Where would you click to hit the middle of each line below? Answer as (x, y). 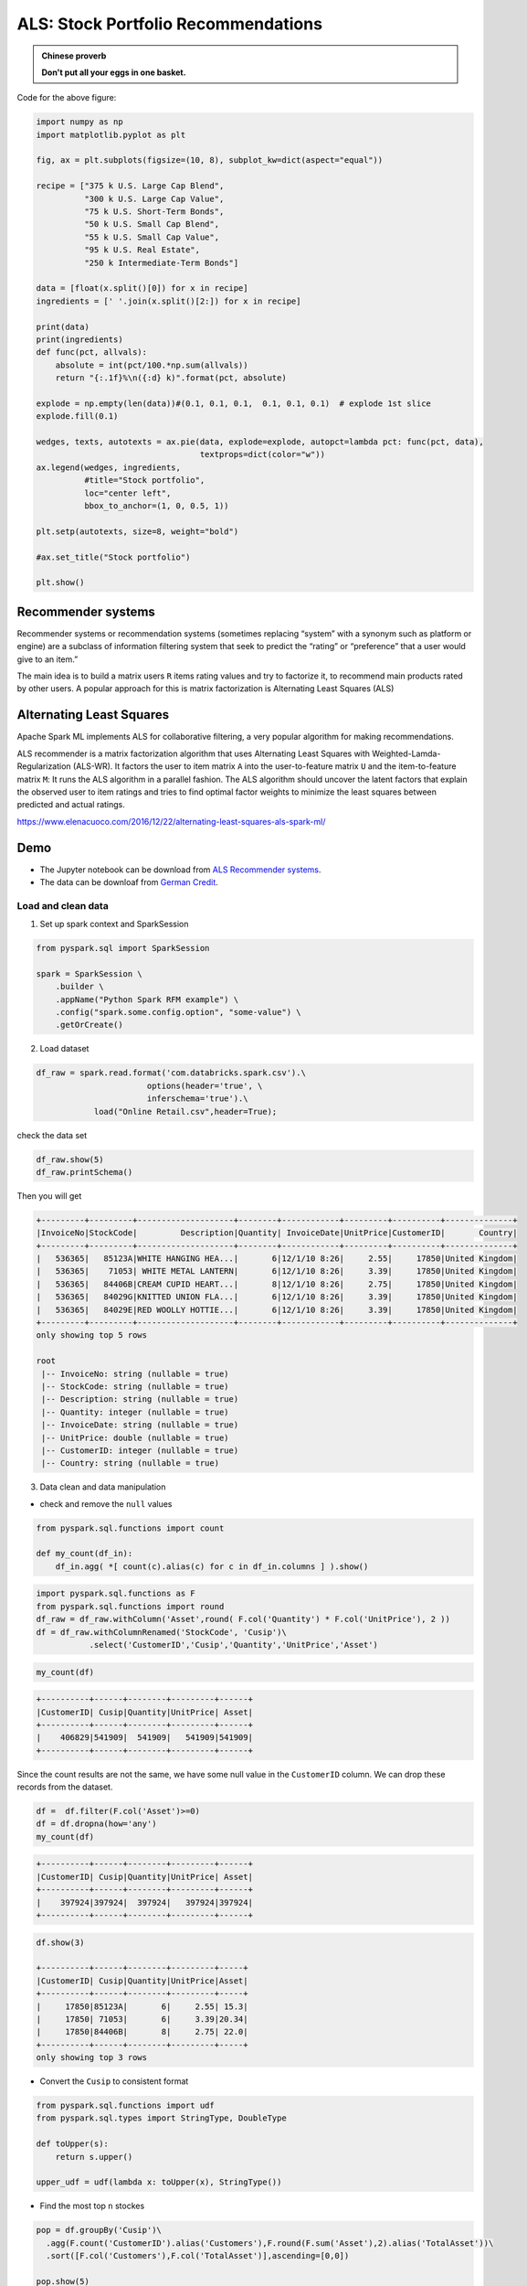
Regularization (44, 766)
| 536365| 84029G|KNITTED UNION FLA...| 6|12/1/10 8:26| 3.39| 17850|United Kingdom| (277, 1297)
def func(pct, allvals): (92, 353)
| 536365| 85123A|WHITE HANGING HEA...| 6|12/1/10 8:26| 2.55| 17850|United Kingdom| (277, 1259)
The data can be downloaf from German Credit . (129, 881)
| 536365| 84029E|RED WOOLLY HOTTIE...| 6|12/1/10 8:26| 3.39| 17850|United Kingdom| (277, 1309)
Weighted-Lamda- (406, 753)
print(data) (63, 326)
